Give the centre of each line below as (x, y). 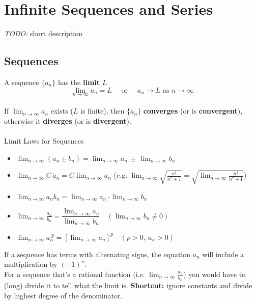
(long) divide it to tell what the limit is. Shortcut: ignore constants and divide (128, 285)
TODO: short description (43, 33)
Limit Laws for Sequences (44, 141)
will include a (223, 254)
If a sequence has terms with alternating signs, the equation (97, 254)
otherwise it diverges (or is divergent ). (68, 120)
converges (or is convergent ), (193, 111)
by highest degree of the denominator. (63, 295)
